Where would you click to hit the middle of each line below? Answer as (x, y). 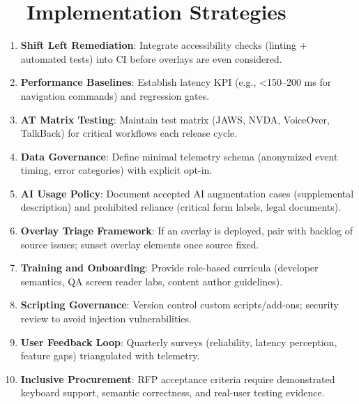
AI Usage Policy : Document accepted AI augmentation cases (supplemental (187, 193)
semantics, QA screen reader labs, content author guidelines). (152, 281)
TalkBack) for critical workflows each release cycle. (129, 133)
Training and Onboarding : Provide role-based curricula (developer (169, 268)
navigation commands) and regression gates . (115, 95)
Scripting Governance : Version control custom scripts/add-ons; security (179, 305)
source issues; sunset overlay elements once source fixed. (140, 244)
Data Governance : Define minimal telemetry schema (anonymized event (179, 156)
